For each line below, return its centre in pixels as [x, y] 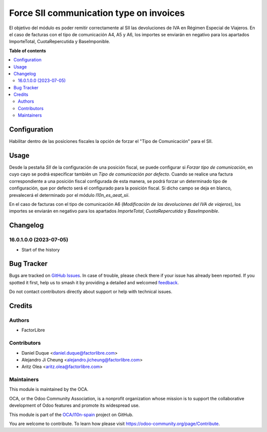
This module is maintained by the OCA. [49, 389]
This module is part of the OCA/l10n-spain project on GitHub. [71, 415]
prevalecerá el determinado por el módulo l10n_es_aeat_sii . [69, 195]
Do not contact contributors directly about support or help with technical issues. [91, 292]
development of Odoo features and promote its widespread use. [74, 405]
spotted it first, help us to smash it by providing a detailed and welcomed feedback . [94, 282]
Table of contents [28, 51]
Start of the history [41, 249]
